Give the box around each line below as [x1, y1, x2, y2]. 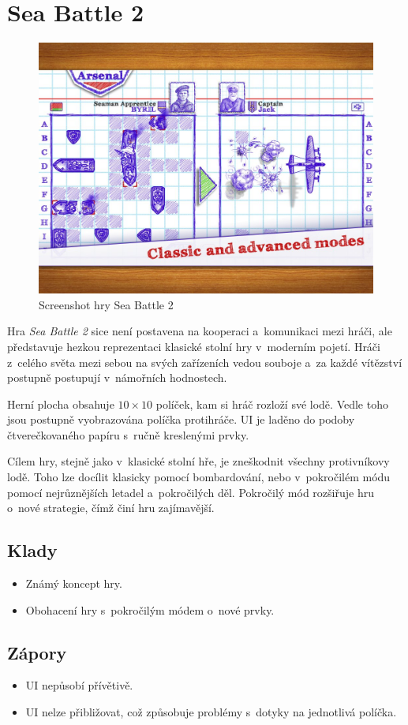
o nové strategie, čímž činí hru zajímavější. [7, 499, 215, 516]
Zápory [7, 640, 67, 664]
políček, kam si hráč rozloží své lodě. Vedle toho [155, 395, 388, 412]
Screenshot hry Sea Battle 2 [39, 296, 174, 312]
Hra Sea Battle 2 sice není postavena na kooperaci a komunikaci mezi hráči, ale [7, 323, 392, 339]
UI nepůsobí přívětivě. [25, 677, 133, 693]
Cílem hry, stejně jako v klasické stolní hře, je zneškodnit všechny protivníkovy [7, 453, 390, 469]
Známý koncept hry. [25, 575, 122, 592]
